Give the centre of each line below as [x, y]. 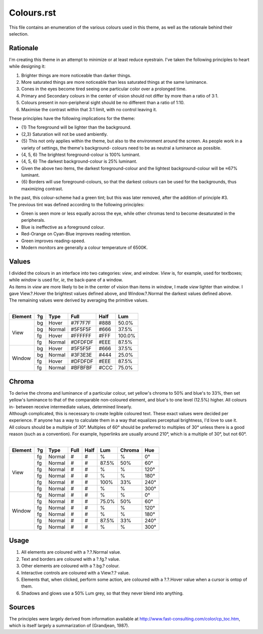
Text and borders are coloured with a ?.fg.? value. [71, 559]
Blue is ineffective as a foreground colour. [63, 227]
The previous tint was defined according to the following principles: [77, 204]
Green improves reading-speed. [53, 241]
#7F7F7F [81, 323]
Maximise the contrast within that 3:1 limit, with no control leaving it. [89, 109]
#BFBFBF [82, 368]
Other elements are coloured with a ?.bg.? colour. [70, 566]
